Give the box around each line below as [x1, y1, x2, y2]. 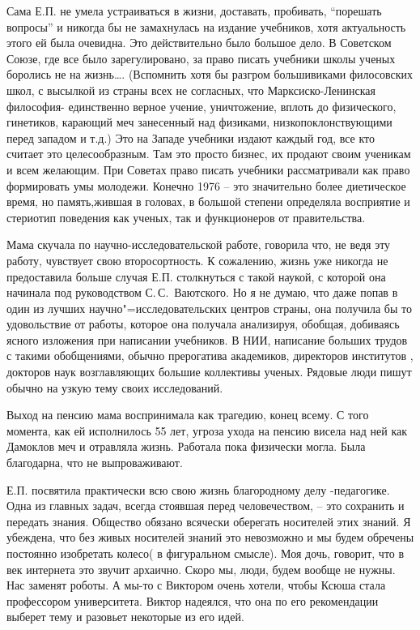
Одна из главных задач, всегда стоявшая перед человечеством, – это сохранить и [6, 497, 405, 514]
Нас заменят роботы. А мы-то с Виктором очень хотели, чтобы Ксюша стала [6, 576, 386, 594]
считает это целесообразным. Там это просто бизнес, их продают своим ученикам [6, 145, 411, 162]
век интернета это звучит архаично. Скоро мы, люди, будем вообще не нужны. [6, 560, 396, 577]
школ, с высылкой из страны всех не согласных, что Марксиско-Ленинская [6, 81, 375, 98]
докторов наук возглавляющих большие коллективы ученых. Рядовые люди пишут [6, 363, 412, 380]
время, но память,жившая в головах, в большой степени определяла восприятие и [6, 193, 410, 210]
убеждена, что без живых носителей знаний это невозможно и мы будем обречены [6, 529, 414, 546]
